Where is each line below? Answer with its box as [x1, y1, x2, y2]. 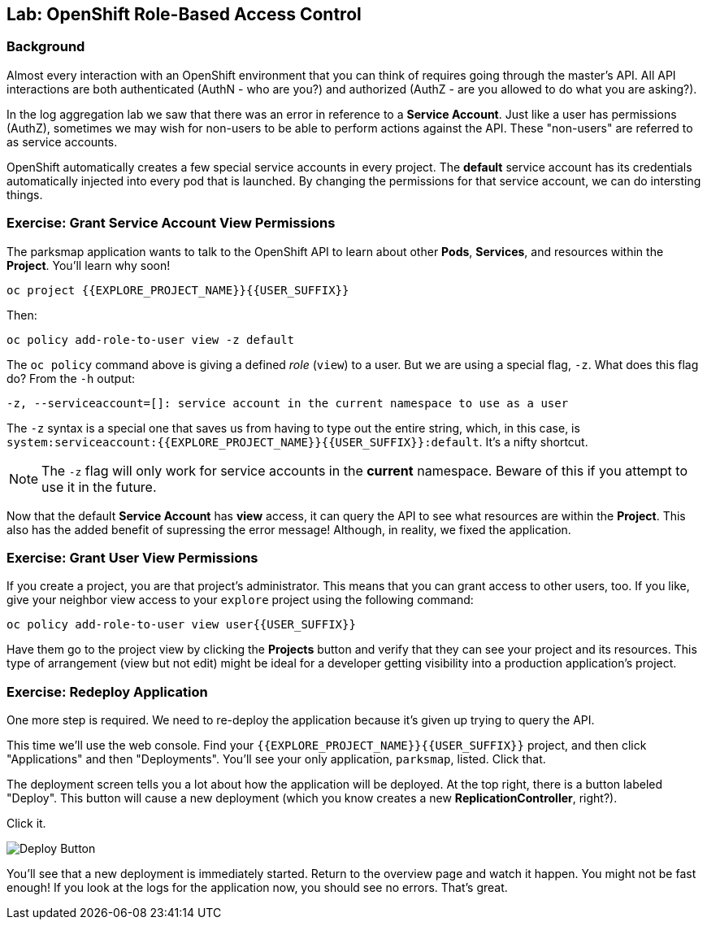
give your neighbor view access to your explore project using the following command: [7, 593, 474, 607]
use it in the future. [41, 478, 157, 495]
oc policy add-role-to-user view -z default [7, 333, 295, 346]
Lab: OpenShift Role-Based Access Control [7, 4, 362, 24]
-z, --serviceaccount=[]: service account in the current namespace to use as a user [7, 396, 569, 410]
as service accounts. [7, 134, 118, 149]
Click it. [7, 816, 46, 831]
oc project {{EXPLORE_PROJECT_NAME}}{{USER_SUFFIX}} [7, 283, 349, 297]
